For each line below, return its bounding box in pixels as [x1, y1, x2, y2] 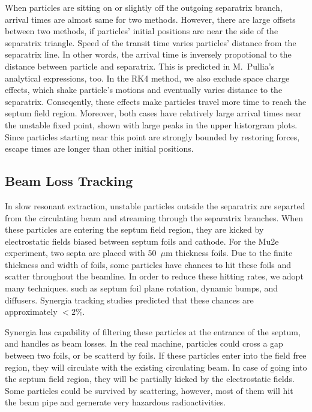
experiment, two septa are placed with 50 [5, 246, 157, 259]
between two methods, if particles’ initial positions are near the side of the [5, 25, 278, 37]
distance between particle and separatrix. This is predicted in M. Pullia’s [5, 59, 275, 72]
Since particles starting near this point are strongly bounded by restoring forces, [5, 130, 300, 143]
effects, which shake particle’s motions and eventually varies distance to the [5, 83, 283, 96]
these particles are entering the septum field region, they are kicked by [5, 223, 264, 236]
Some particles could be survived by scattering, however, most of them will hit [5, 384, 293, 396]
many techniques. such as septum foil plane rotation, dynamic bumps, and [5, 282, 278, 294]
